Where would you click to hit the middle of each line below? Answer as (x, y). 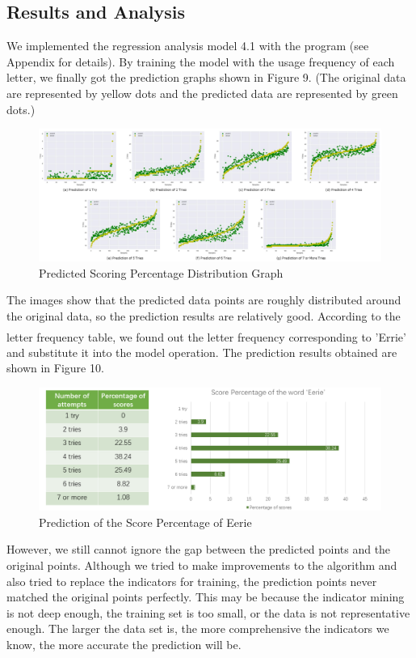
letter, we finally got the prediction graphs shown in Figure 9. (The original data (206, 77)
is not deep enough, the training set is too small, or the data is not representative (208, 612)
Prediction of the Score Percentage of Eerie (145, 522)
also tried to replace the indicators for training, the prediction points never (192, 581)
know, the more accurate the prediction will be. (124, 644)
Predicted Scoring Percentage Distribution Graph (161, 272)
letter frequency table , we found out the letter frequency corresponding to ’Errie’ (206, 336)
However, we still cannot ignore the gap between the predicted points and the (199, 549)
